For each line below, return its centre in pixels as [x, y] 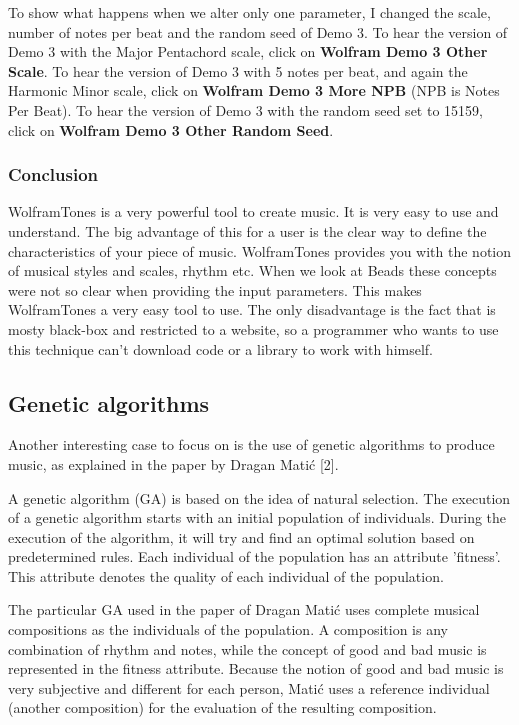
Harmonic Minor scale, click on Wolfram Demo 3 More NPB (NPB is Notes [254, 90]
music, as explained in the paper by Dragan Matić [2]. [173, 463]
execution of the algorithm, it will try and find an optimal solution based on [241, 536]
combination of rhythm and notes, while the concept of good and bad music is [247, 648]
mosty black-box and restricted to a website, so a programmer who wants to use [253, 328]
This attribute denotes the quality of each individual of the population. [226, 575]
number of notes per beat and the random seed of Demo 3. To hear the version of [258, 31]
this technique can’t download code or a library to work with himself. [220, 348]
